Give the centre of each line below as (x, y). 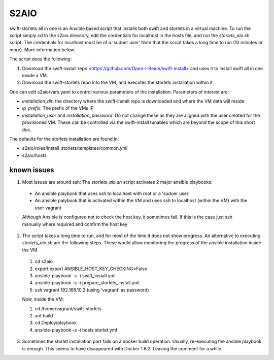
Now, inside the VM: (43, 299)
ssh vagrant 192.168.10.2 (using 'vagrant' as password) (92, 290)
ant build (44, 315)
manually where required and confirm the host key (75, 224)
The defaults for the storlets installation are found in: (64, 139)
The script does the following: (41, 59)
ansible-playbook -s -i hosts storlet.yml (76, 330)
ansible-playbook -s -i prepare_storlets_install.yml (87, 283)
